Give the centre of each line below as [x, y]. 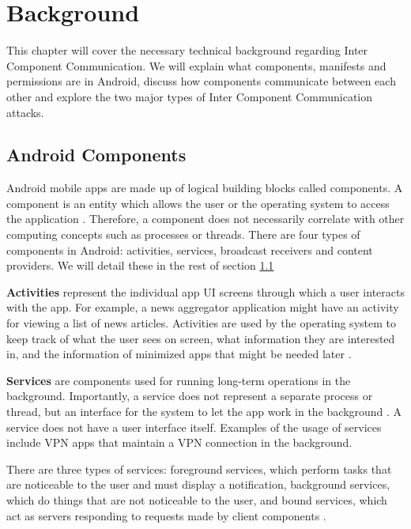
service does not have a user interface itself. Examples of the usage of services [194, 427]
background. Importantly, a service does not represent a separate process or [190, 396]
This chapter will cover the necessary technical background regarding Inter [187, 50]
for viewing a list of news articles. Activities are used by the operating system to [201, 323]
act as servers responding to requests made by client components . [166, 515]
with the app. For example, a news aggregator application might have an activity [203, 307]
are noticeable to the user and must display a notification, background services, [198, 484]
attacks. [25, 112]
